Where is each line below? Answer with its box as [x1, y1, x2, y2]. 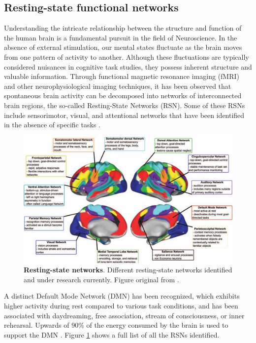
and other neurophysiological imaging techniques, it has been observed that [4, 80, 231, 91]
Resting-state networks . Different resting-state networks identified [24, 265, 232, 275]
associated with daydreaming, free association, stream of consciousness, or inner [4, 310, 245, 320]
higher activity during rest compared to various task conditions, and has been [4, 301, 238, 310]
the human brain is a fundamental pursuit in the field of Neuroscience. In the [4, 32, 237, 42]
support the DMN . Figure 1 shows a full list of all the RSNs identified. [4, 329, 220, 340]
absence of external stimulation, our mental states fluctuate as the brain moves [4, 42, 242, 52]
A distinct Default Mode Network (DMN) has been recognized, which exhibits [4, 291, 240, 301]
